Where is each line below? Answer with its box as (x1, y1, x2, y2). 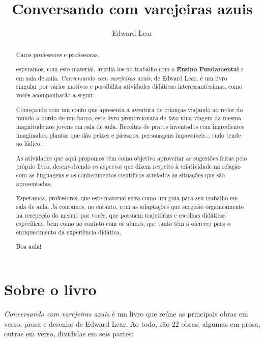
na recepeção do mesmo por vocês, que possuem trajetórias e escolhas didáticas (16, 211, 226, 219)
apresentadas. (16, 179, 52, 188)
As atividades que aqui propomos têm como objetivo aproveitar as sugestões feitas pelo (16, 153, 247, 162)
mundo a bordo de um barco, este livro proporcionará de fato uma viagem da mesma (16, 114, 242, 122)
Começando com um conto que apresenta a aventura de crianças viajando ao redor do (16, 105, 243, 114)
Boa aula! (16, 242, 42, 251)
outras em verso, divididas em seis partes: (4, 328, 134, 339)
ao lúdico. (16, 139, 42, 148)
